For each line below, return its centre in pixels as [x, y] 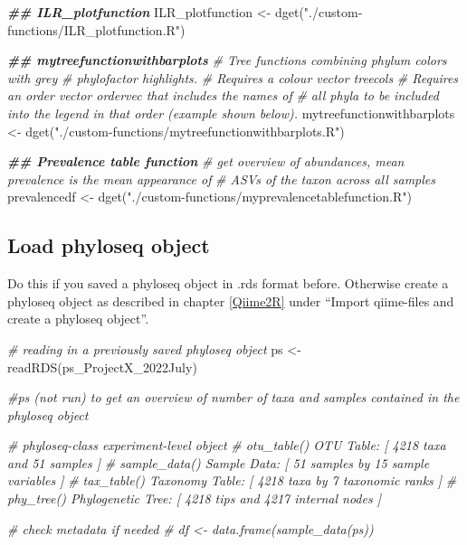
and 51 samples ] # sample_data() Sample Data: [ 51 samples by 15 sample [219, 462]
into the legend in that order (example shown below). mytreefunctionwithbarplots [231, 113]
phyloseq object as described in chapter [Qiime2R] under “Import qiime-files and [231, 301]
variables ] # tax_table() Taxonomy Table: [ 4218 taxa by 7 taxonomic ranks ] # [232, 480]
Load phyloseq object [109, 245]
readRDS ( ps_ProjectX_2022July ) [102, 366]
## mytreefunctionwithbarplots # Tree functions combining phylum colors [227, 60]
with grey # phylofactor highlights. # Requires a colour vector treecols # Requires [233, 77]
